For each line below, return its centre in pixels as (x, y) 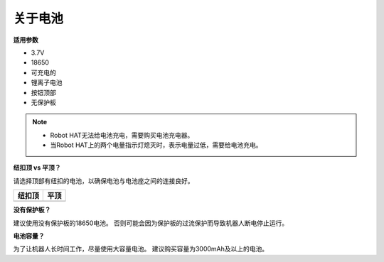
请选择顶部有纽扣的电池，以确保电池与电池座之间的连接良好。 (103, 180)
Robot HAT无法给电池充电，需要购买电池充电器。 (122, 135)
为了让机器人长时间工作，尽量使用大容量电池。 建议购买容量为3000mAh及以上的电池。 (141, 249)
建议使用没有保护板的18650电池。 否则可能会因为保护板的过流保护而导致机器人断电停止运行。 (151, 223)
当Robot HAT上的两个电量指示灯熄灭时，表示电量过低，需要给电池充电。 (156, 145)
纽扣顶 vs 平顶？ (37, 168)
